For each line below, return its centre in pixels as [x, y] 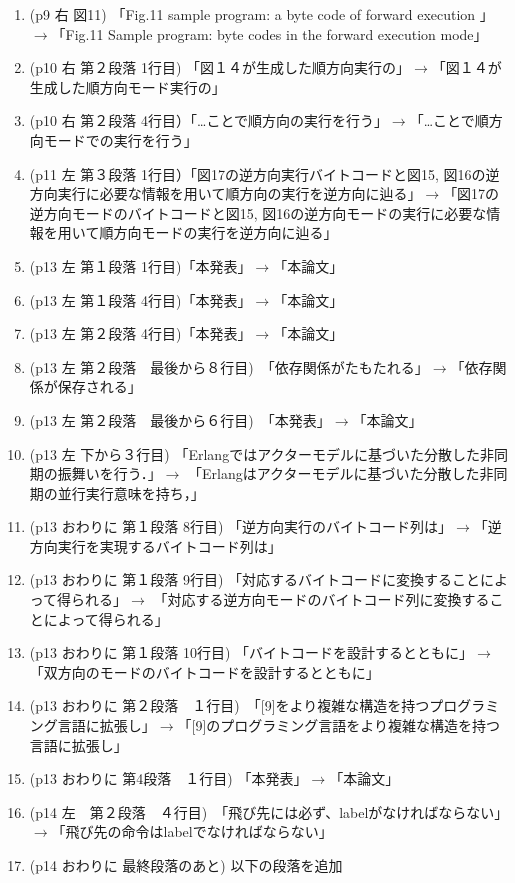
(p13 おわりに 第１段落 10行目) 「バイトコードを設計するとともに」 [251, 652]
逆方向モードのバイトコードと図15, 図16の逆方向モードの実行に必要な [258, 212]
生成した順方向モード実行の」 [127, 86]
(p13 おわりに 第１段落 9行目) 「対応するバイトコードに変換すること [255, 579]
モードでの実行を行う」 [120, 139]
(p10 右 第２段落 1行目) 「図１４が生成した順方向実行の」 [220, 67]
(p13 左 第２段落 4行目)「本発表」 [140, 333]
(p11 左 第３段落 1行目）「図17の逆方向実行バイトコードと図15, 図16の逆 [264, 173]
